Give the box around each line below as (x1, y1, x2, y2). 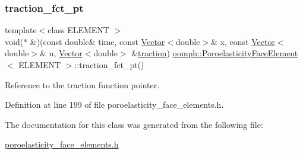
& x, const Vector (211, 35, 275, 47)
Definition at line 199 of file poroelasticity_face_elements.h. (5, 98, 224, 111)
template (5, 24, 37, 36)
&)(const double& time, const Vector (30, 35, 165, 47)
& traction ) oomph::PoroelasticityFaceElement (131, 47, 298, 59)
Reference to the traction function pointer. (5, 78, 160, 91)
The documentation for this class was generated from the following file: (5, 118, 263, 130)
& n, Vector (40, 47, 83, 59)
